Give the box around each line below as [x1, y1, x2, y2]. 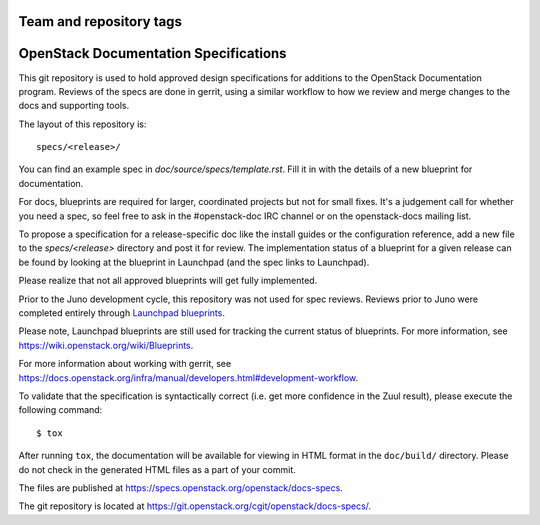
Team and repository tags [18, 13, 182, 30]
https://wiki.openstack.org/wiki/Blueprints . [18, 339, 194, 351]
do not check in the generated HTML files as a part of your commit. [18, 463, 297, 475]
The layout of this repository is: [18, 118, 147, 130]
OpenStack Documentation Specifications [18, 45, 287, 62]
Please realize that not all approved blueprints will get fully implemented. [18, 275, 318, 287]
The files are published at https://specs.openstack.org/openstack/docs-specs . [18, 481, 344, 494]
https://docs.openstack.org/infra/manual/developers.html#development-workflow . [18, 371, 359, 384]
